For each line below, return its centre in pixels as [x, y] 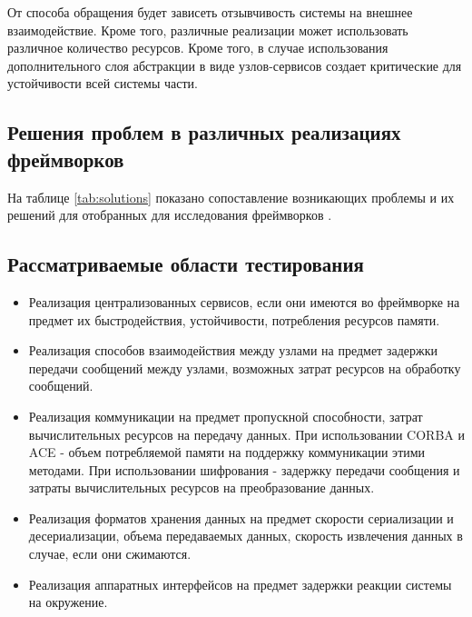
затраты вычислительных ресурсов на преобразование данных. [202, 488]
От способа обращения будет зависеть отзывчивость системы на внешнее [210, 12]
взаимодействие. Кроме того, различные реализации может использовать [208, 30]
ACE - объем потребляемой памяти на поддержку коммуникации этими [227, 452]
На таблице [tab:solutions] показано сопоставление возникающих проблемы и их [231, 197]
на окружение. [68, 602]
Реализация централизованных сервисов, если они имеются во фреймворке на [244, 301]
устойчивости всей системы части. [103, 83]
